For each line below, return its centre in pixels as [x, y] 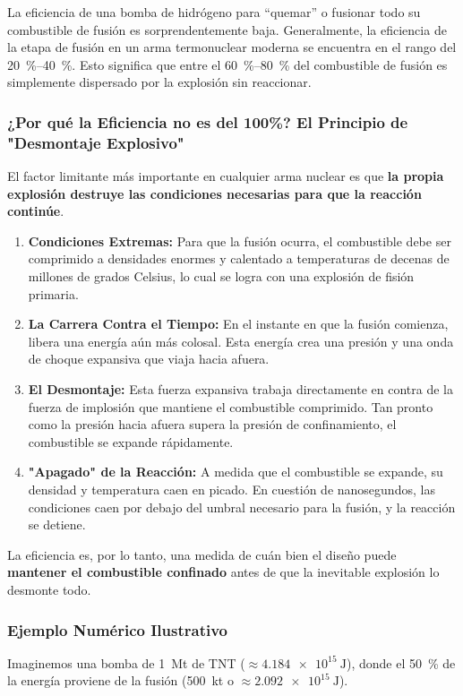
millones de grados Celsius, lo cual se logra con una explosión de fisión [221, 276]
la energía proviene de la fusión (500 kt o [120, 680]
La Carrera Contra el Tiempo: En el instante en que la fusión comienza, [238, 324]
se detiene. [57, 524]
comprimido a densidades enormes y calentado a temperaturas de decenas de [239, 258]
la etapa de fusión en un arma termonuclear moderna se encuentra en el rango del [232, 47]
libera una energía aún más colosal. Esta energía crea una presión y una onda [241, 341]
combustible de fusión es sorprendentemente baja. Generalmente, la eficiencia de [227, 29]
